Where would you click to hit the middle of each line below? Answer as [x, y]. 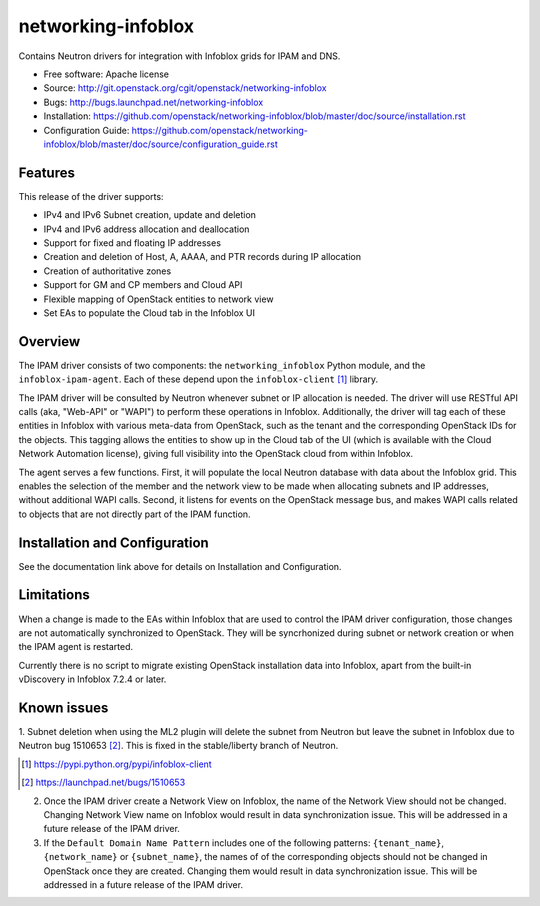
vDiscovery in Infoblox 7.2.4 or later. [92, 679]
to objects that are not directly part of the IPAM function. [134, 514]
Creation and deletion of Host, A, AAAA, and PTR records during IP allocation [202, 257]
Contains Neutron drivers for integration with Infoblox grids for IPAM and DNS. [179, 56]
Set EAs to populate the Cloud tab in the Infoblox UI [149, 312]
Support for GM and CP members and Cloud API [143, 285]
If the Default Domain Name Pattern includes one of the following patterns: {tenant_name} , [244, 842]
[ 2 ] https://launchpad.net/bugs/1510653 [103, 782]
